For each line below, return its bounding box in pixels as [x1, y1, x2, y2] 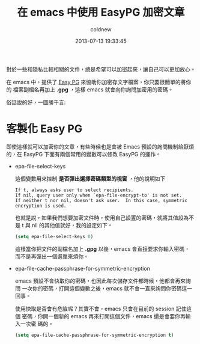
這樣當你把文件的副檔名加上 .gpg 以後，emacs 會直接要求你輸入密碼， [14, 245, 190, 253]
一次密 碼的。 [20, 320, 54, 327]
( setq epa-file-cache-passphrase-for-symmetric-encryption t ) [14, 332, 174, 338]
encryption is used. [14, 203, 67, 209]
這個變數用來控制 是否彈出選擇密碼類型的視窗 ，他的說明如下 [14, 175, 166, 182]
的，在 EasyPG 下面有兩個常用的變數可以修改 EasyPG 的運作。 [6, 150, 161, 158]
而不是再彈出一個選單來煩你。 [14, 253, 89, 260]
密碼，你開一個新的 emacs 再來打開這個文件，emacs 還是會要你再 [22, 312, 186, 319]
